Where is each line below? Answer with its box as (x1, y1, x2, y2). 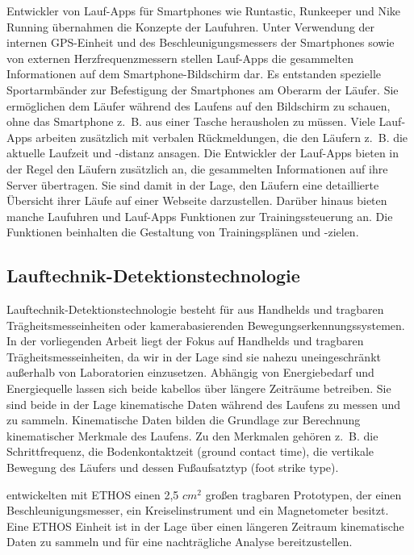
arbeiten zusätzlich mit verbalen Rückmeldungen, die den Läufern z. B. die (36, 128, 408, 145)
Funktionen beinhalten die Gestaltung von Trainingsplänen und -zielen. (6, 223, 359, 240)
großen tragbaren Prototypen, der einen (205, 486, 402, 503)
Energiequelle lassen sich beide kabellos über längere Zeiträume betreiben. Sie (6, 380, 391, 397)
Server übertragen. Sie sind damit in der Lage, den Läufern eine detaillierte (6, 176, 379, 193)
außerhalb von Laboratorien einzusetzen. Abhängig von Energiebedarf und (6, 364, 374, 381)
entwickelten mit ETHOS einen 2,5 (6, 486, 179, 503)
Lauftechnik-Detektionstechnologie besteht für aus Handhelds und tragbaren (6, 301, 384, 318)
